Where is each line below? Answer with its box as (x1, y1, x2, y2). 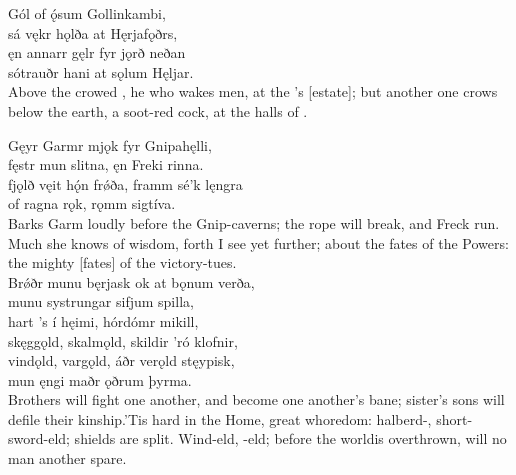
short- (436, 408, 473, 429)
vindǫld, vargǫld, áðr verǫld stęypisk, (8, 350, 235, 371)
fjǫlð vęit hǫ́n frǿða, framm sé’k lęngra (8, 173, 243, 194)
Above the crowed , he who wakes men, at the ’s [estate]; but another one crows (8, 81, 498, 102)
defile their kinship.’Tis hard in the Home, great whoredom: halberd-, (8, 408, 432, 429)
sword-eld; (8, 428, 70, 449)
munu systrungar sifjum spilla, (8, 291, 194, 312)
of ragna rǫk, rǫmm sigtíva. (8, 193, 176, 214)
